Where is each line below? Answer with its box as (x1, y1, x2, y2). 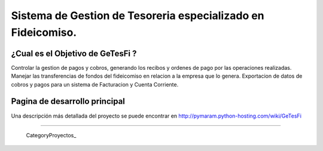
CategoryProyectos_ (26, 131, 77, 138)
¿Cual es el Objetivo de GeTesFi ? (11, 48, 137, 58)
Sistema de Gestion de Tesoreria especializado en (11, 9, 264, 22)
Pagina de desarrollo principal (11, 96, 126, 107)
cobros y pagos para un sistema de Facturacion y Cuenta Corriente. (11, 81, 179, 88)
